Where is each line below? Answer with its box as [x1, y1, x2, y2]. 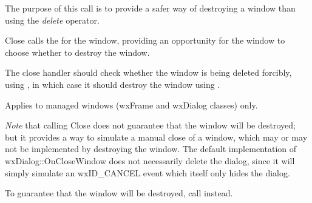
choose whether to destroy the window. [5, 45, 150, 58]
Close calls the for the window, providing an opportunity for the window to [5, 34, 285, 47]
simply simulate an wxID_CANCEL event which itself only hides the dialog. [5, 166, 290, 179]
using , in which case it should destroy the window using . [5, 78, 220, 90]
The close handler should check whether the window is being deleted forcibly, [5, 66, 292, 79]
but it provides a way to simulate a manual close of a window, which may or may [5, 130, 308, 143]
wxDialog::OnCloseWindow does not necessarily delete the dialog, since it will [5, 154, 295, 167]
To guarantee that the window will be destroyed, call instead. [5, 187, 233, 199]
